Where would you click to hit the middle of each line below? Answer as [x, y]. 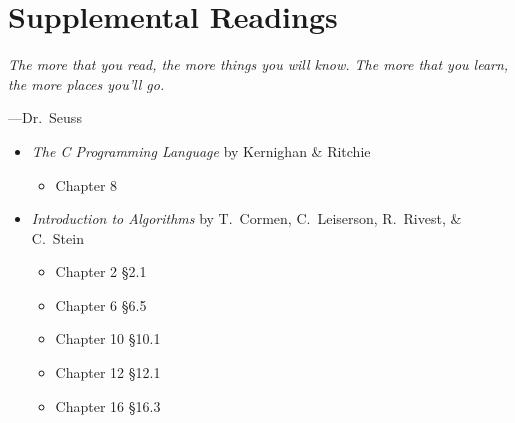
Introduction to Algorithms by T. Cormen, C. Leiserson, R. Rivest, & [246, 218]
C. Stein [57, 237]
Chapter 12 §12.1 [108, 372]
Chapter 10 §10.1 [108, 338]
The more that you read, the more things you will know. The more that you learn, [258, 64]
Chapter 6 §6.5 [101, 304]
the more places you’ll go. [86, 83]
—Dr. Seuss [45, 117]
